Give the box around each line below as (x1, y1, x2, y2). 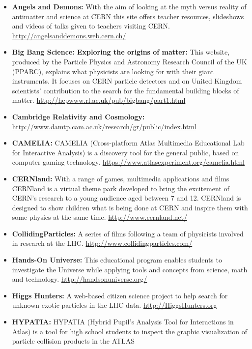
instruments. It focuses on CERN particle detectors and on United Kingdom (12, 76, 242, 86)
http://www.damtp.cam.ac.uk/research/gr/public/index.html (12, 121, 196, 131)
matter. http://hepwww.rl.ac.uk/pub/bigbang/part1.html (12, 95, 186, 105)
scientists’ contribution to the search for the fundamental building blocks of (12, 85, 239, 95)
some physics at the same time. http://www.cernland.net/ (12, 212, 187, 222)
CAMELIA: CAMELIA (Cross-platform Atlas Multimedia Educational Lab (12, 138, 245, 148)
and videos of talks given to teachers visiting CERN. (12, 21, 170, 31)
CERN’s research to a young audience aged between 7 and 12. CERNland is (12, 193, 241, 203)
